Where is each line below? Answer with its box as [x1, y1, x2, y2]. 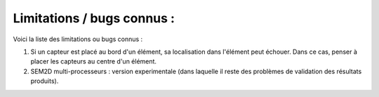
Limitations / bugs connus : [13, 10, 175, 26]
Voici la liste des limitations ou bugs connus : [13, 35, 143, 43]
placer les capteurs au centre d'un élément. [30, 57, 157, 66]
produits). [30, 77, 59, 85]
